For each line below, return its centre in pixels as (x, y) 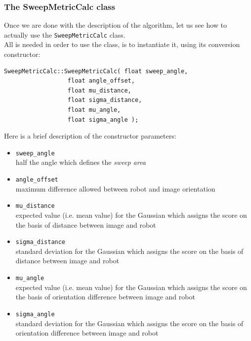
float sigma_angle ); (103, 120)
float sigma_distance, (105, 100)
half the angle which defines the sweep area (81, 162)
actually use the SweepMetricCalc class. (65, 34)
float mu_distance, (99, 90)
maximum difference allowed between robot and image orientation (115, 188)
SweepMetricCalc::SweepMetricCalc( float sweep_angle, (96, 71)
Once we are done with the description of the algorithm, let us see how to (116, 25)
